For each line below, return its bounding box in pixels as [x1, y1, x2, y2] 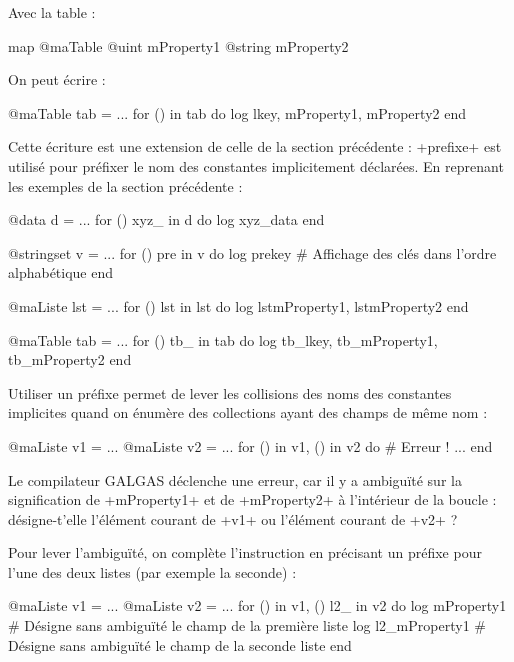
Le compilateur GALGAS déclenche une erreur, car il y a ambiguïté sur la [8, 469, 462, 490]
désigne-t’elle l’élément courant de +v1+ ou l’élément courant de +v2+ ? [8, 508, 458, 529]
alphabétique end [8, 262, 114, 283]
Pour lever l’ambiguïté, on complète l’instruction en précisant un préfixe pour [8, 542, 482, 563]
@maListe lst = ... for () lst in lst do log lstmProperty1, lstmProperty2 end [8, 295, 469, 316]
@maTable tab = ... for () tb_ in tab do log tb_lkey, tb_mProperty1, [8, 329, 438, 350]
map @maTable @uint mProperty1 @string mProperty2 [8, 35, 349, 56]
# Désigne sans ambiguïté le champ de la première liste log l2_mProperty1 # [8, 615, 486, 636]
